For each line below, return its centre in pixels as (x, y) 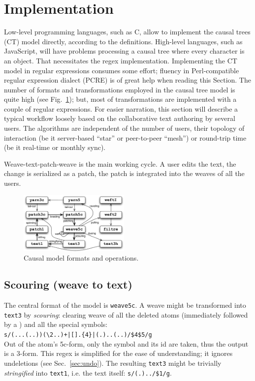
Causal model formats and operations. (81, 258)
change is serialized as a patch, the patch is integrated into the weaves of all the (124, 173)
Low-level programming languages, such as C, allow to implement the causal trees (127, 32)
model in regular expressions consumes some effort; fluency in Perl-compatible (122, 70)
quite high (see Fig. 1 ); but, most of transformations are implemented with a (120, 99)
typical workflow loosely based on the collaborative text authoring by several (120, 118)
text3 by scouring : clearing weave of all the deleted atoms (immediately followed (126, 314)
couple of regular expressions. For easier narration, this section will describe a (121, 108)
